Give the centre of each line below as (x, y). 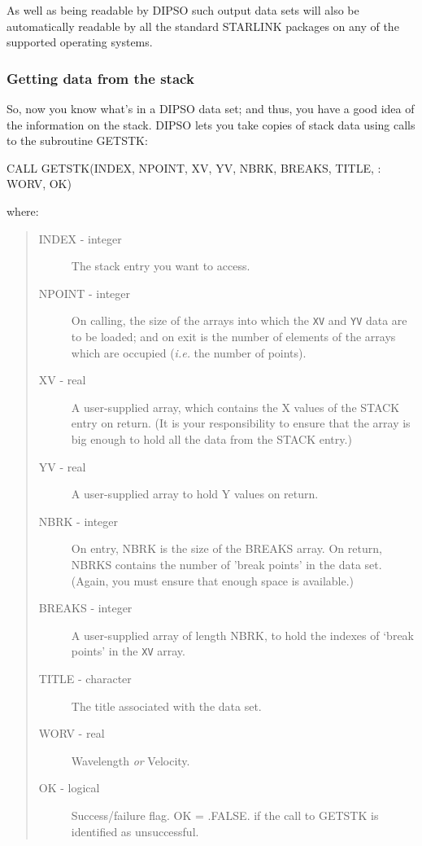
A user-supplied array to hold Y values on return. (195, 494)
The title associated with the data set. (166, 706)
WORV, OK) (39, 184)
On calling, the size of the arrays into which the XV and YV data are (239, 320)
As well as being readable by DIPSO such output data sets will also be (183, 10)
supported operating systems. (80, 42)
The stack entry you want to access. (161, 266)
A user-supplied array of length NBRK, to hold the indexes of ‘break (242, 635)
